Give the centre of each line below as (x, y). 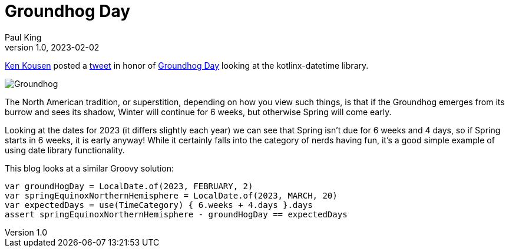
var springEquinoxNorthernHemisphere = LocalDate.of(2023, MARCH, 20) (171, 195)
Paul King (23, 37)
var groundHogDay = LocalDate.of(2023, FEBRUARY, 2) (129, 186)
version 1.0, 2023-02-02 (52, 47)
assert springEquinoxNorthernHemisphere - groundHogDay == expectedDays (176, 214)
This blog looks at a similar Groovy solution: (89, 168)
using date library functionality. (65, 150)
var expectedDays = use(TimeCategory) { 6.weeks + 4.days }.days (159, 205)
